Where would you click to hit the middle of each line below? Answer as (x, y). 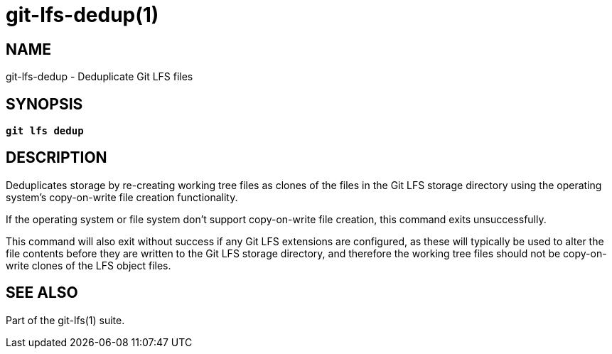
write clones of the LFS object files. (88, 265)
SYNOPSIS (44, 104)
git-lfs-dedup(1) (82, 15)
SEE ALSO (42, 293)
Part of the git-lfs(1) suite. (65, 320)
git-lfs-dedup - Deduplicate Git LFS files (100, 77)
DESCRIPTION (57, 158)
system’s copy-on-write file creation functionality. (122, 197)
